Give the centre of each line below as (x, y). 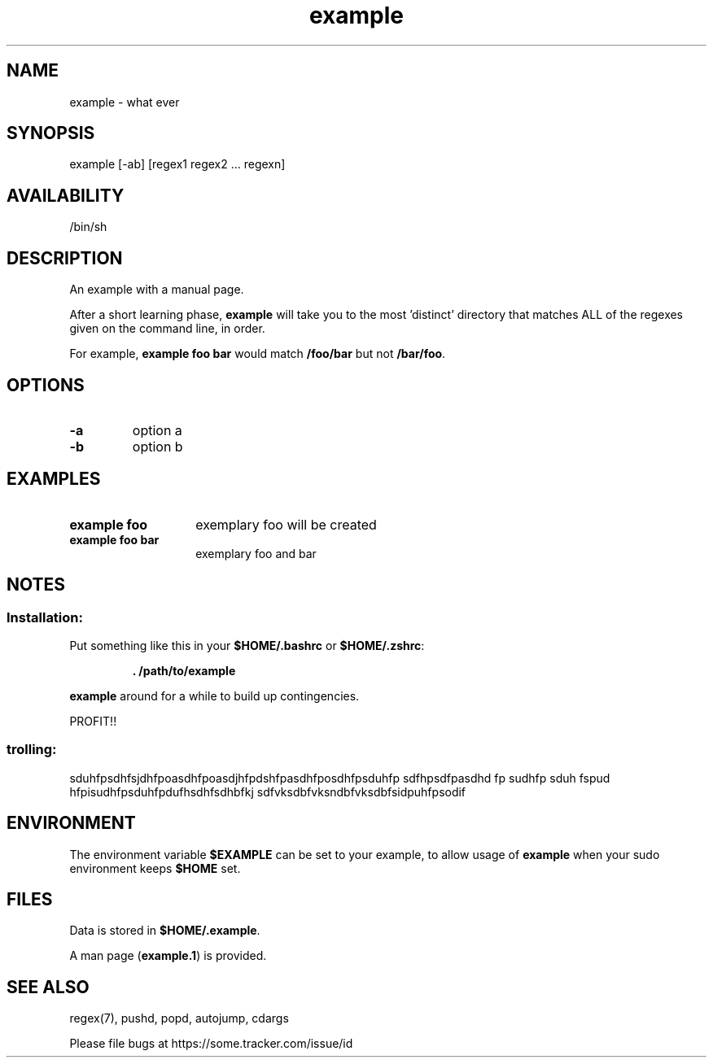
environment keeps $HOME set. (155, 868)
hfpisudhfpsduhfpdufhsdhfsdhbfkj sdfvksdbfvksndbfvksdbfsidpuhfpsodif (268, 791)
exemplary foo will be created (286, 524)
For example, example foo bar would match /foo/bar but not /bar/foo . (258, 354)
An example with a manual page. (157, 290)
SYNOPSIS (51, 133)
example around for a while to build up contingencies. (214, 696)
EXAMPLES (54, 479)
